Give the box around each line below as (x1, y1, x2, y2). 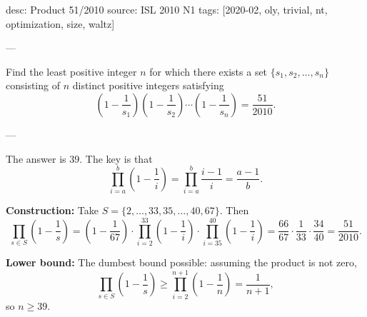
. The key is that (79, 151, 153, 166)
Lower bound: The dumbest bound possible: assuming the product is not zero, (6, 255, 357, 269)
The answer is (6, 151, 66, 166)
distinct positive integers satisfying (72, 78, 224, 93)
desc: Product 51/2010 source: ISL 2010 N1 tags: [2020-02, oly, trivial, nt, (6, 2, 328, 16)
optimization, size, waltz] (6, 16, 115, 31)
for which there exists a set (149, 64, 268, 79)
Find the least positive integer (6, 64, 137, 79)
